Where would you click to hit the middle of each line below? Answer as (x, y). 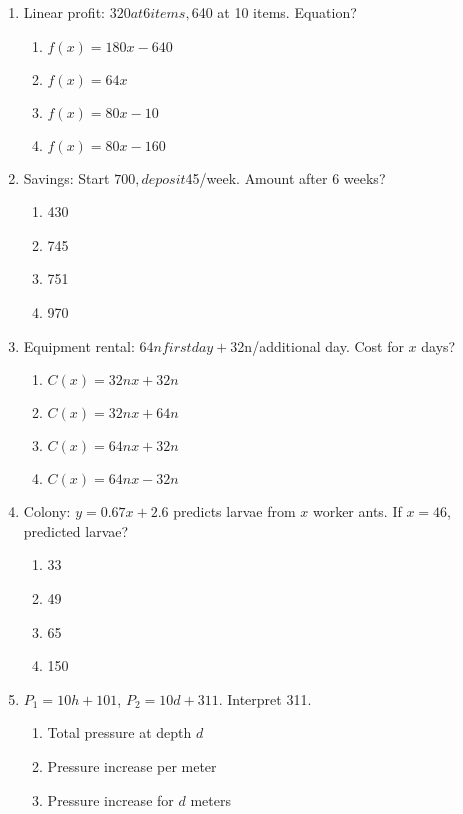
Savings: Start (66, 177)
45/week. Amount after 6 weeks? (285, 177)
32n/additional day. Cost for (317, 345)
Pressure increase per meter (132, 765)
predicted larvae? (76, 530)
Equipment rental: (79, 345)
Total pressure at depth (119, 732)
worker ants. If (357, 511)
